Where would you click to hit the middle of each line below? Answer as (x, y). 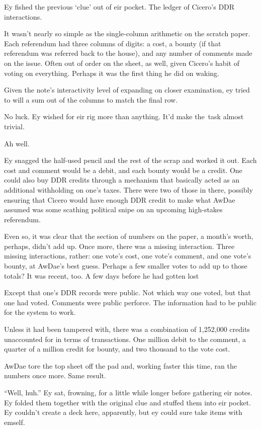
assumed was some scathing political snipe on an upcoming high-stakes (113, 209)
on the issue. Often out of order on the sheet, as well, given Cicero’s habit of (122, 63)
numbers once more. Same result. (55, 375)
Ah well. (17, 143)
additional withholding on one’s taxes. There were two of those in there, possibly (128, 189)
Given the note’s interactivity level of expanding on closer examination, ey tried (127, 90)
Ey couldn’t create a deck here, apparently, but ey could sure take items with (123, 412)
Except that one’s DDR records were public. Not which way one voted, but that (127, 292)
